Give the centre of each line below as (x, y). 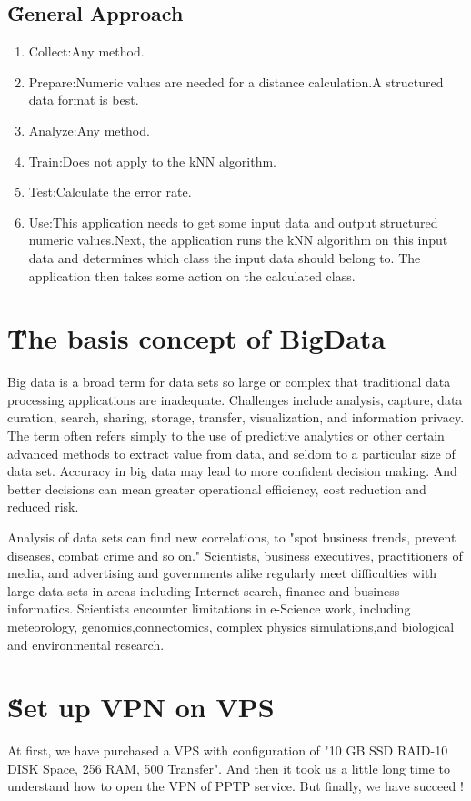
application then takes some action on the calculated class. (192, 275)
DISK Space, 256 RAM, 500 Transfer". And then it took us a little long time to (229, 768)
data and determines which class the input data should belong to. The (225, 257)
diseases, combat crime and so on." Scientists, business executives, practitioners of (235, 555)
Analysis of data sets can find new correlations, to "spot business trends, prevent (232, 537)
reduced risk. (43, 507)
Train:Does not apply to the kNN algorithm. (153, 161)
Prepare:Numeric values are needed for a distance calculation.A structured (236, 81)
